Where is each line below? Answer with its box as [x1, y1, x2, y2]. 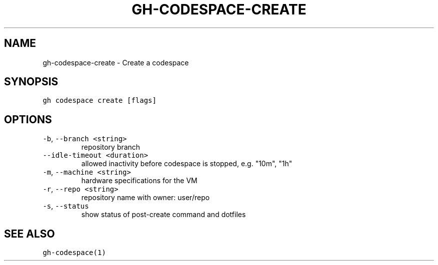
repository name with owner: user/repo [81, 193, 210, 202]
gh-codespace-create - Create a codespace [42, 58, 189, 67]
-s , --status [42, 202, 89, 211]
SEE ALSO [4, 227, 55, 240]
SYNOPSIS [4, 75, 58, 88]
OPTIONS [4, 113, 52, 126]
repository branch [81, 143, 140, 152]
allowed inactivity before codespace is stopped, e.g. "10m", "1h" [81, 159, 292, 168]
